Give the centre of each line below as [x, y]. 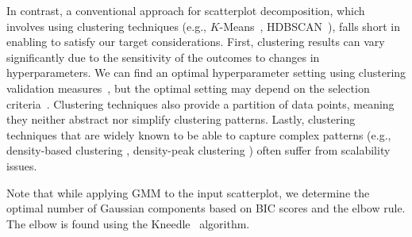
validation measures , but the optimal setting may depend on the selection [188, 88]
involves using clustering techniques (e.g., [106, 26]
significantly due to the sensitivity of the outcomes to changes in [163, 57]
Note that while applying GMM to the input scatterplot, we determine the [188, 192]
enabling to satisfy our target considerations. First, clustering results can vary [196, 42]
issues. [22, 165]
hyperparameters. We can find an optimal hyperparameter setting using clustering [206, 73]
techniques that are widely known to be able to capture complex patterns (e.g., [199, 134]
